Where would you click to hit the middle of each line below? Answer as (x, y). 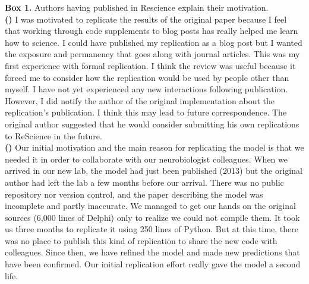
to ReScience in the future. (53, 135)
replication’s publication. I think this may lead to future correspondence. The (146, 112)
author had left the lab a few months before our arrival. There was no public (144, 182)
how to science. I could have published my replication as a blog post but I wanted (154, 42)
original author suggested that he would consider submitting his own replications (152, 124)
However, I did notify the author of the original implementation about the (140, 100)
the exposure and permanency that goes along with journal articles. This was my (152, 54)
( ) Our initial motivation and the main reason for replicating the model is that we (154, 147)
